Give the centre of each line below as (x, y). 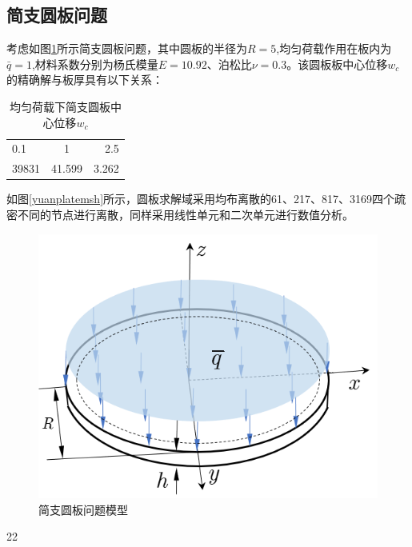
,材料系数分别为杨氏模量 (95, 64)
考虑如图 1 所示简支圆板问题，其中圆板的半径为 (127, 48)
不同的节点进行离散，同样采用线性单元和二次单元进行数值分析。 (185, 214)
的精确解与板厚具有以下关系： (85, 80)
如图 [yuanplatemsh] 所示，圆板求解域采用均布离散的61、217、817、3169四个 (201, 199)
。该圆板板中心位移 (337, 64)
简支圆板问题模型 (83, 509)
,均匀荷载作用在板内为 (334, 48)
